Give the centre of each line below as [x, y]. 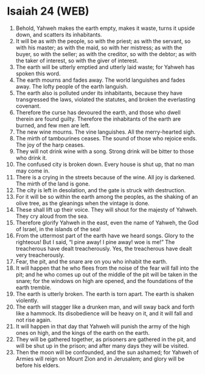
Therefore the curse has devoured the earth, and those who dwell [98, 112]
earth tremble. [33, 287]
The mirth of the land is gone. [53, 184]
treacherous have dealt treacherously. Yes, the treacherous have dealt [104, 248]
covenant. [28, 106]
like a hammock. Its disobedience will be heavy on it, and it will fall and [104, 313]
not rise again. [34, 320]
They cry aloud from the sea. [52, 216]
